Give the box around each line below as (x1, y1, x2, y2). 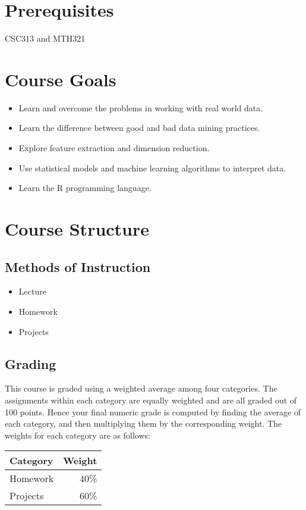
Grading (5, 354, 56, 373)
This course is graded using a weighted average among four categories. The (5, 382, 277, 395)
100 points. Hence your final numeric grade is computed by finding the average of (5, 405, 301, 418)
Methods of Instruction (5, 257, 151, 276)
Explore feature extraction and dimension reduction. (18, 142, 210, 154)
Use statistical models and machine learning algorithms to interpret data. (18, 161, 286, 174)
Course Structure (5, 217, 150, 240)
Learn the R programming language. (18, 182, 152, 194)
